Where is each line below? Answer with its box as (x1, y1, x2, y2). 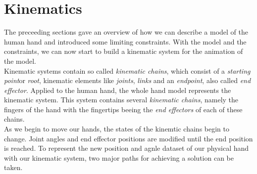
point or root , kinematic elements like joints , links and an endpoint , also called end (4, 75, 251, 86)
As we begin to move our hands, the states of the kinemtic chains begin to (4, 124, 229, 134)
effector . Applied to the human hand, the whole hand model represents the (4, 85, 231, 95)
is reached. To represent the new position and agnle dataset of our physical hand (4, 143, 249, 153)
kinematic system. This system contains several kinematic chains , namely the (4, 94, 239, 105)
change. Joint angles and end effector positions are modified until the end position (4, 133, 253, 143)
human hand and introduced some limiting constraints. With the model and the (4, 36, 247, 46)
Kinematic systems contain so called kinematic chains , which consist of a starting (4, 65, 251, 76)
